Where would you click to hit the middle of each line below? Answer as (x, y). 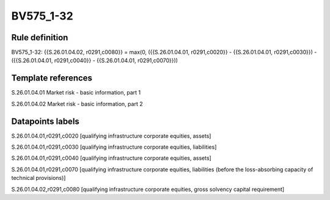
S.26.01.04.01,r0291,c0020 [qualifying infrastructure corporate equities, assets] (111, 136)
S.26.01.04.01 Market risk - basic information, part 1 (76, 93)
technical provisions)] (38, 178)
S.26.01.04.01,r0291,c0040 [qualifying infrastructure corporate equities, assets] (112, 158)
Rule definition (40, 37)
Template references (52, 78)
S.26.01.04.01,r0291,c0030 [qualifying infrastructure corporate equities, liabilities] (114, 147)
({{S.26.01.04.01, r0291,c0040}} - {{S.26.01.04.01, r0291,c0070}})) (95, 60)
